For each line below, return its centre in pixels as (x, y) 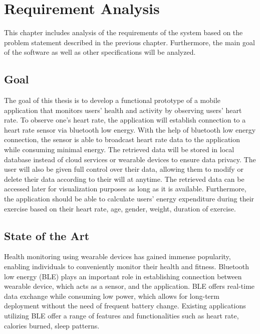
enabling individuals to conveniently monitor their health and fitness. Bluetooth (127, 266)
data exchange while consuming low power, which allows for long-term (112, 296)
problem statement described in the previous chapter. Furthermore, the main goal (129, 42)
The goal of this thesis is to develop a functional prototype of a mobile (112, 100)
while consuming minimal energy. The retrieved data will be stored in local (119, 149)
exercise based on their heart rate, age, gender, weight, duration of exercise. (120, 208)
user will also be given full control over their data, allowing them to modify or (124, 169)
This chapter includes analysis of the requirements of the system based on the (123, 32)
